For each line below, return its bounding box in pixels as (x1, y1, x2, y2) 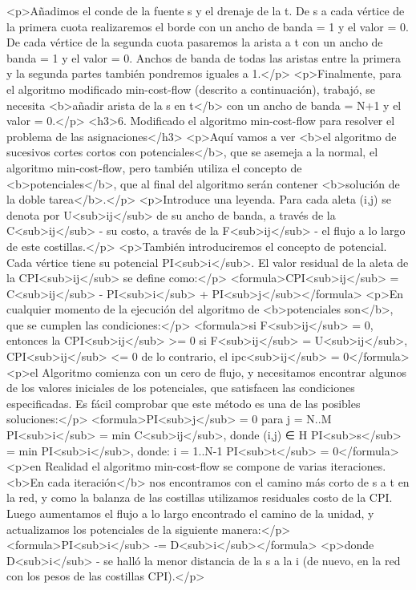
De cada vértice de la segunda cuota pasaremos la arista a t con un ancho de (6, 34, 383, 51)
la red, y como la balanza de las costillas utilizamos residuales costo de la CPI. (6, 489, 393, 506)
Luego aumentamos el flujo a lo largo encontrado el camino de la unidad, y (6, 505, 374, 521)
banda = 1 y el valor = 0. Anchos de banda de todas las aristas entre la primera (6, 49, 402, 66)
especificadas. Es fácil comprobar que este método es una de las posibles (6, 394, 361, 411)
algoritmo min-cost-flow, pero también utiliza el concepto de (6, 159, 302, 176)
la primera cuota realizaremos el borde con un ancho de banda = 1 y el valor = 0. (6, 18, 409, 34)
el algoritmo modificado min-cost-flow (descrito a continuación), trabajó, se (6, 80, 376, 97)
